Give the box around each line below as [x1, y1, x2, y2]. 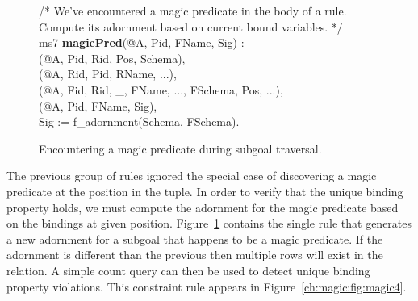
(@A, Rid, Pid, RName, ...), [39, 65, 177, 82]
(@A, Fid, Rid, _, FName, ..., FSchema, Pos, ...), [39, 81, 283, 98]
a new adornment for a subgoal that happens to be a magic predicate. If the [6, 230, 383, 247]
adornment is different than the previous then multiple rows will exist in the [6, 246, 383, 263]
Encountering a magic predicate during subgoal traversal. [39, 140, 322, 157]
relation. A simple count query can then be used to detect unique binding [6, 261, 370, 278]
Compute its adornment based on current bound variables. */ [39, 18, 343, 35]
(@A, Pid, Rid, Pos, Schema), [39, 49, 186, 66]
